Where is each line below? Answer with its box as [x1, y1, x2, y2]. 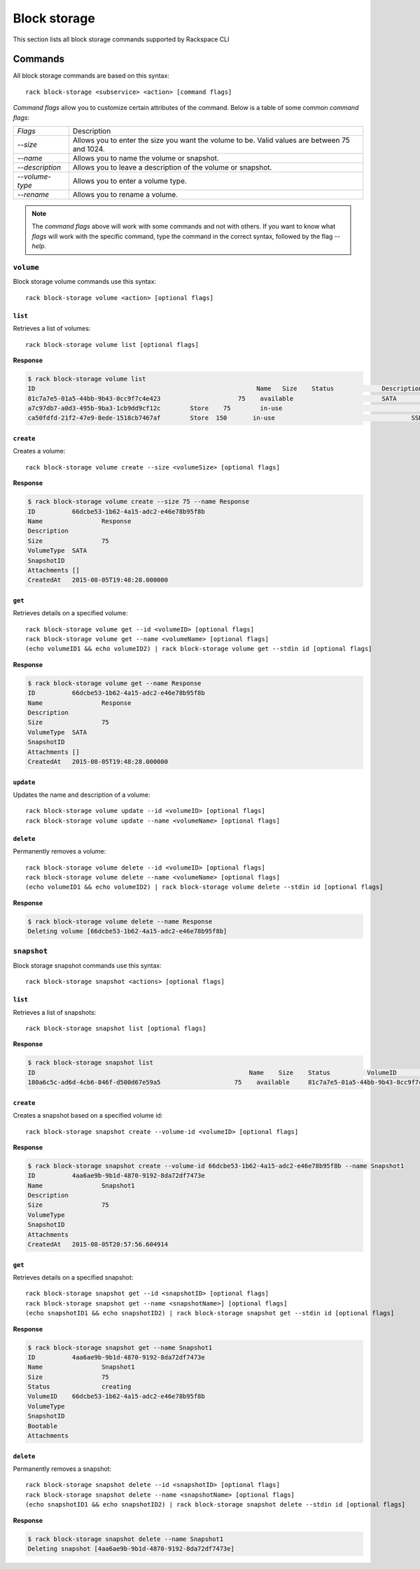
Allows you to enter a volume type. [72, 176, 187, 186]
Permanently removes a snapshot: [13, 1465, 112, 1473]
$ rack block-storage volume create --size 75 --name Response [27, 498, 250, 506]
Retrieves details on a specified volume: [13, 609, 128, 617]
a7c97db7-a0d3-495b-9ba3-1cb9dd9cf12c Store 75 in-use [27, 404, 283, 413]
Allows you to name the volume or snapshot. [72, 153, 220, 163]
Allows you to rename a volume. [72, 190, 178, 200]
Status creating [27, 1383, 132, 1391]
